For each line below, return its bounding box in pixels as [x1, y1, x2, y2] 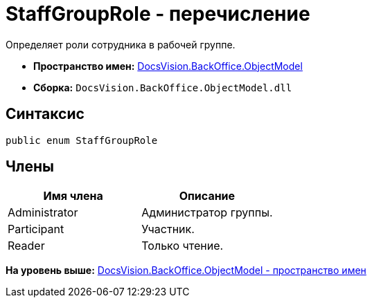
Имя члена [43, 189, 103, 203]
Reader [8, 239, 45, 253]
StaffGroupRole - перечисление [6, 2, 310, 26]
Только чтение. [141, 239, 224, 253]
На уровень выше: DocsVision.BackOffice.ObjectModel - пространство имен [6, 264, 366, 277]
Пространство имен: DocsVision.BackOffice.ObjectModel [33, 59, 303, 72]
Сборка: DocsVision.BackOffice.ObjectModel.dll [33, 81, 292, 93]
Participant [8, 222, 64, 237]
